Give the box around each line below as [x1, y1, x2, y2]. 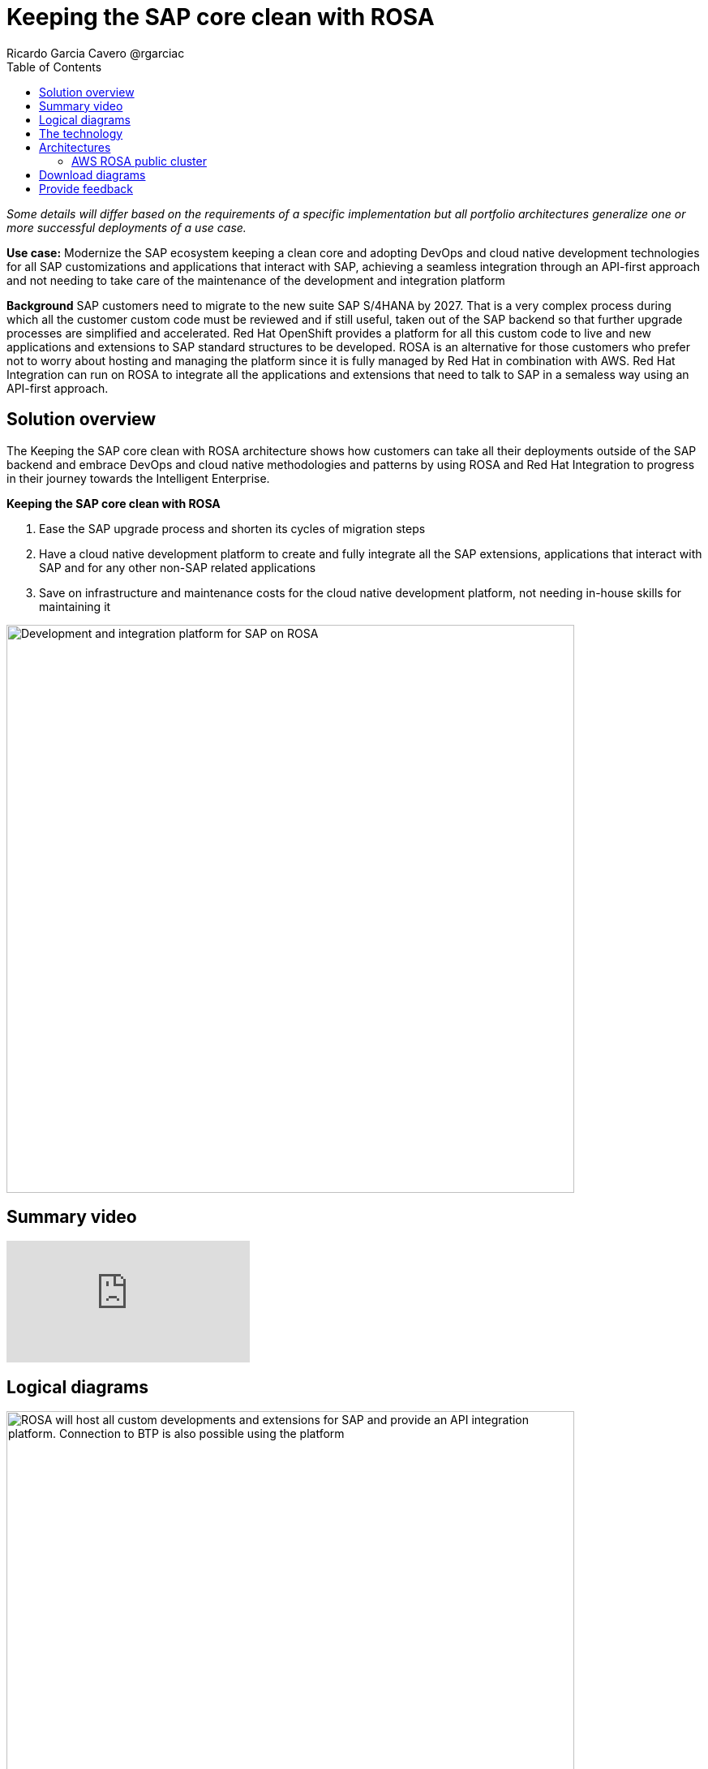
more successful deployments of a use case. [6, 220, 247, 235]
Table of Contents [6, 59, 102, 74]
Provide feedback [39, 181, 133, 196]
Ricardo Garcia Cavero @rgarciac [6, 45, 185, 60]
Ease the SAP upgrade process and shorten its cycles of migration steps [39, 521, 426, 536]
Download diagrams [39, 167, 146, 182]
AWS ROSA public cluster [71, 153, 207, 168]
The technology [39, 126, 123, 140]
